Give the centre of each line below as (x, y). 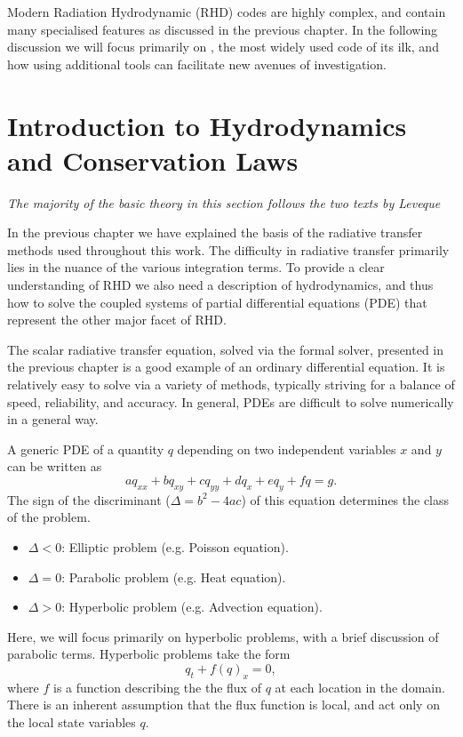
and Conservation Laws (153, 160)
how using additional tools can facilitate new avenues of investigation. (197, 64)
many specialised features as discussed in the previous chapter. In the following (223, 29)
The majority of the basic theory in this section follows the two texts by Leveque (224, 202)
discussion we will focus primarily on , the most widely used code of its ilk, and (223, 47)
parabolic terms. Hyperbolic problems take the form (149, 654)
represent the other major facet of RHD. (117, 320)
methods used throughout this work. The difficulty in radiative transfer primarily (228, 249)
